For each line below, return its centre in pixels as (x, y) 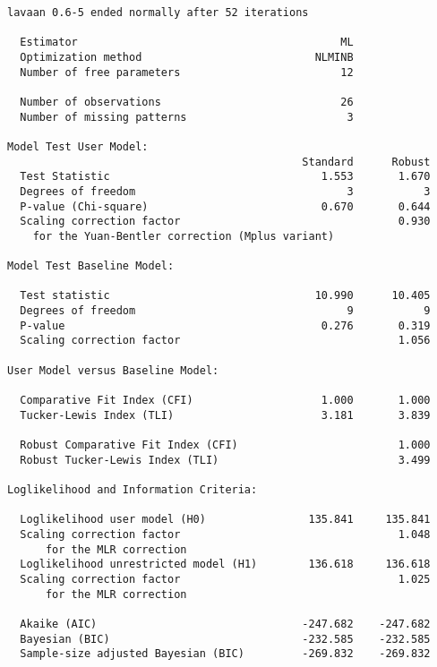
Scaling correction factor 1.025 (225, 579)
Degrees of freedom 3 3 (225, 191)
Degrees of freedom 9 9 (225, 311)
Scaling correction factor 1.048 (225, 534)
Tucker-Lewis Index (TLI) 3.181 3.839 (225, 415)
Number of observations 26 (187, 102)
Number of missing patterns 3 (187, 117)
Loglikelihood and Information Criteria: (133, 490)
